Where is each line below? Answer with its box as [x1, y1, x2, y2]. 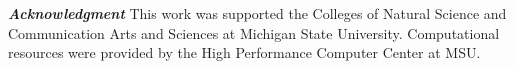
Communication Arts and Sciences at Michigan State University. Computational [8, 22, 500, 43]
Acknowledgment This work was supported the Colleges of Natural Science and [8, 3, 507, 23]
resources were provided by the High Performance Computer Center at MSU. [8, 42, 481, 63]
